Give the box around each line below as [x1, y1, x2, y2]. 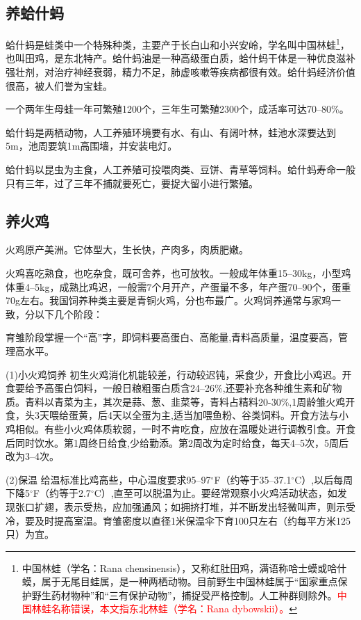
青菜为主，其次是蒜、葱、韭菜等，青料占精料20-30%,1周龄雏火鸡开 [53, 394, 355, 408]
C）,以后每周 [294, 472, 353, 486]
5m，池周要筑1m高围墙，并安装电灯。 [6, 138, 178, 153]
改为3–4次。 [6, 449, 59, 463]
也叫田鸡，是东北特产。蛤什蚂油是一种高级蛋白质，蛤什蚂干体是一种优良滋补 [6, 51, 355, 65]
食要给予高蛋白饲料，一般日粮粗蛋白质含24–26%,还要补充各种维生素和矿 [6, 381, 333, 395]
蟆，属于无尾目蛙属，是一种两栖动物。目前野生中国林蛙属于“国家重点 [22, 574, 338, 589]
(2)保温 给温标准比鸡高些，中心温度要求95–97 [6, 472, 211, 486]
